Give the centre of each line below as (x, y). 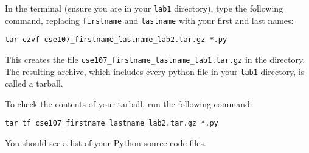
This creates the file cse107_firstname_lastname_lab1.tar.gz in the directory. (155, 59)
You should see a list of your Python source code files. (106, 143)
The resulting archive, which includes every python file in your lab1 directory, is (155, 71)
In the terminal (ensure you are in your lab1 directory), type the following (144, 8)
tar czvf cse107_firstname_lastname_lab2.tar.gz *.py (116, 40)
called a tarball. (34, 83)
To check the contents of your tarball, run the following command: (129, 103)
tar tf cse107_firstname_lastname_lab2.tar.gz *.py (112, 123)
